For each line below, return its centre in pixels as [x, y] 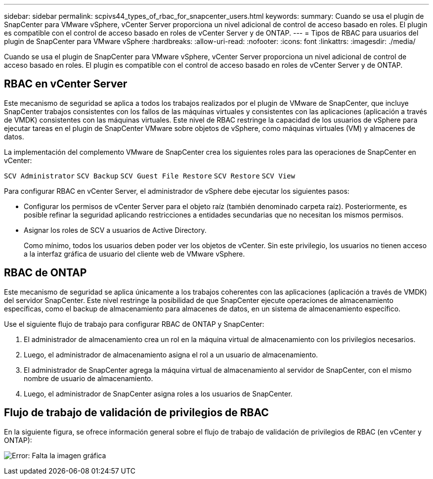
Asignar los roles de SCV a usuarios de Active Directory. [115, 230]
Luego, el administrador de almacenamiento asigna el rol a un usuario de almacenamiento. [171, 354]
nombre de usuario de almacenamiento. [88, 378]
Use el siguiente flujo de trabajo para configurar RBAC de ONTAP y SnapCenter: [134, 324]
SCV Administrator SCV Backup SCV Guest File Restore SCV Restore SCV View [150, 176]
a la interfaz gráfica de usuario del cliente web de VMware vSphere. [134, 254]
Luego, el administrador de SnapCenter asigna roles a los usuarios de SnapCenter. [158, 393]
